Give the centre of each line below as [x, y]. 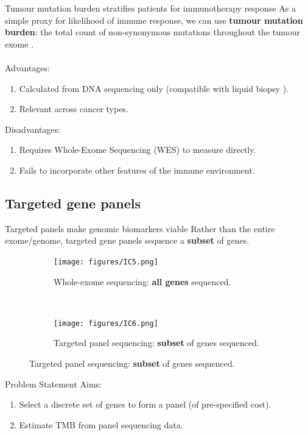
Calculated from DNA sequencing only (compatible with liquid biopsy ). [154, 88]
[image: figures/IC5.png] [106, 262]
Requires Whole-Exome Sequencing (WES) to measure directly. [138, 150]
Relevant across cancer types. [74, 109]
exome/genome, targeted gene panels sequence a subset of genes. [127, 240]
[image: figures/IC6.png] [106, 323]
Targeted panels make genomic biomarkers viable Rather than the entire [140, 228]
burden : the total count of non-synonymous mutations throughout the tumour [152, 32]
